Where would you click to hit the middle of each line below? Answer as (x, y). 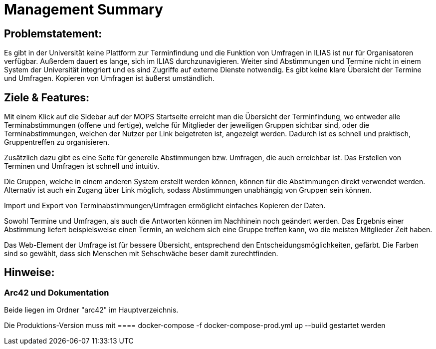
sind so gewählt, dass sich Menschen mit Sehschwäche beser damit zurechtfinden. (141, 254)
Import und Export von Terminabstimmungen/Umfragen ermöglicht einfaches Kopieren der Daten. (165, 206)
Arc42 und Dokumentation (57, 292)
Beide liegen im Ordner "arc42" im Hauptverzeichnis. (91, 310)
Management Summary (84, 9)
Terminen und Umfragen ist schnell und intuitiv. (82, 166)
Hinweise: (29, 273)
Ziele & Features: (47, 97)
